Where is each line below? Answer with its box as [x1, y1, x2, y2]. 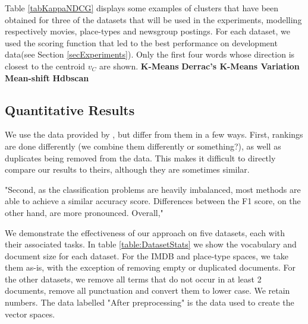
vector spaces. [5, 307, 55, 320]
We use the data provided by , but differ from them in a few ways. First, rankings [5, 128, 303, 141]
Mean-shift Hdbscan [5, 71, 89, 84]
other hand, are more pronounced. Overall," [5, 206, 164, 218]
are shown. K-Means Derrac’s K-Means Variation [99, 59, 300, 72]
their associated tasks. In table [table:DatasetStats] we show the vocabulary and [5, 238, 297, 250]
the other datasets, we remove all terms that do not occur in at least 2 [5, 272, 262, 285]
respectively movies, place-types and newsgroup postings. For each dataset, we [5, 25, 290, 37]
